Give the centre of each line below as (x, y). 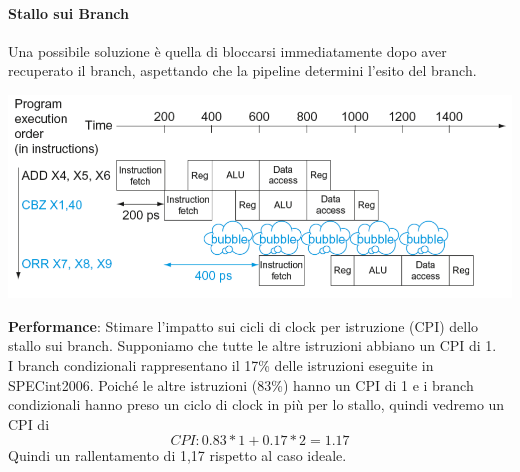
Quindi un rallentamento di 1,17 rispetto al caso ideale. (177, 455)
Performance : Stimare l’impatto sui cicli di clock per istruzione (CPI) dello (243, 325)
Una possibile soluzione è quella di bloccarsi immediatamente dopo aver (227, 50)
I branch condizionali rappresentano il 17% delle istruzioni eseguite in (221, 364)
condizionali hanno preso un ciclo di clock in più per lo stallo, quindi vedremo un (256, 404)
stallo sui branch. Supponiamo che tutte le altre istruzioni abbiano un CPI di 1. (252, 345)
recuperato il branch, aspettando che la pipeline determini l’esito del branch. (242, 70)
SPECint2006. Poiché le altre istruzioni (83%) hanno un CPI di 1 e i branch (241, 384)
